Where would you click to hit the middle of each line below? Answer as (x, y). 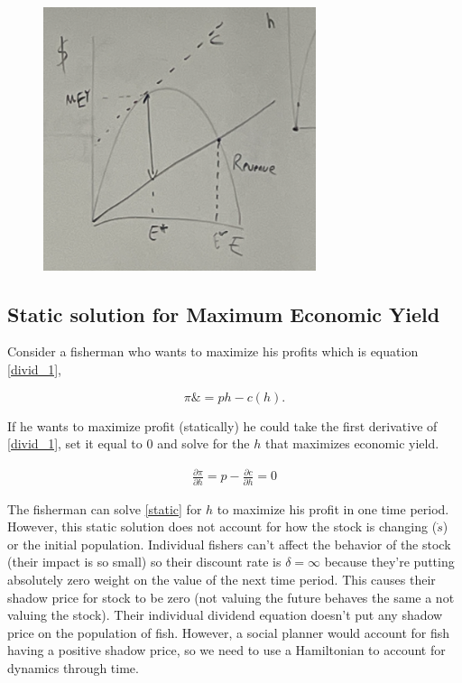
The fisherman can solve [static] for (105, 508)
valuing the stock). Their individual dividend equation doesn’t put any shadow (225, 615)
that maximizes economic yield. (352, 443)
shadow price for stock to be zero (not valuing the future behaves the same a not (231, 597)
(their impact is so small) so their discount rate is (144, 562)
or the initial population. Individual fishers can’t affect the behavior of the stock (229, 544)
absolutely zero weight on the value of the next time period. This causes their (222, 579)
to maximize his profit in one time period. (333, 508)
